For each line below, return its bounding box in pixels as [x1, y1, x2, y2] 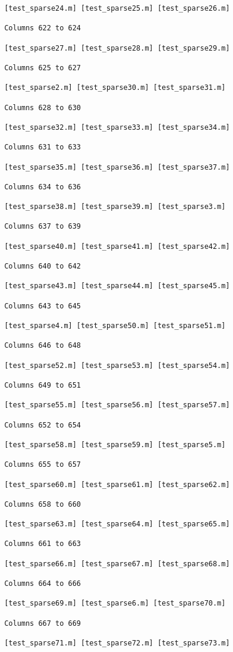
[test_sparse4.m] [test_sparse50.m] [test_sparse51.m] [4, 322, 226, 330]
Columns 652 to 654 [4, 420, 81, 429]
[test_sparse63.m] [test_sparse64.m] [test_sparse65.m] [4, 520, 230, 529]
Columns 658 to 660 [4, 500, 81, 509]
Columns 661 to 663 [4, 539, 81, 548]
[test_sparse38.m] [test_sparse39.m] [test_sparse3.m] [4, 202, 226, 211]
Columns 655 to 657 [4, 460, 81, 469]
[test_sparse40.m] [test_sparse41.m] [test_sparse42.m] [4, 242, 230, 251]
